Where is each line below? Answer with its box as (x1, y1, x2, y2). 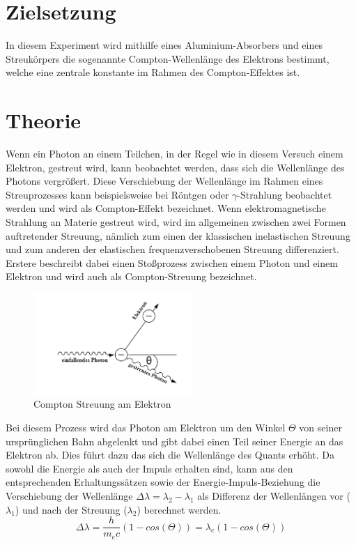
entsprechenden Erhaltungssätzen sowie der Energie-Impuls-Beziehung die (6, 475, 320, 489)
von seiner (299, 420, 342, 434)
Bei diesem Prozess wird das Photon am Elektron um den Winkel (6, 420, 286, 434)
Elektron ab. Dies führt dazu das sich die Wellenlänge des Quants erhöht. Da (6, 447, 335, 462)
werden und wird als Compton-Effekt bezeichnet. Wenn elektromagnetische (6, 201, 326, 215)
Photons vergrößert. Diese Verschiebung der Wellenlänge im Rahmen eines (6, 174, 323, 188)
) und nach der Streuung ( (15, 502, 127, 516)
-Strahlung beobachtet (237, 187, 332, 201)
